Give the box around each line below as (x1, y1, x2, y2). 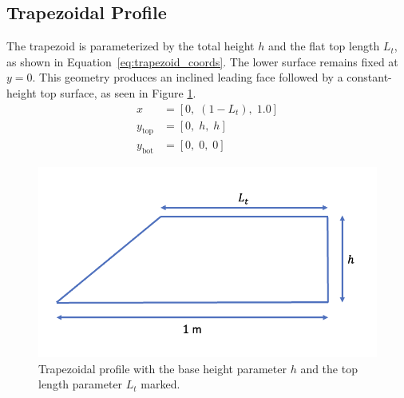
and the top (300, 360, 358, 376)
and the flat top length (267, 38, 380, 54)
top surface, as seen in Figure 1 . (40, 84, 196, 101)
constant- (347, 69, 392, 86)
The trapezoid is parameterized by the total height (6, 38, 255, 54)
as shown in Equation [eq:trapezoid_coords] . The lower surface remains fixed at (6, 53, 398, 70)
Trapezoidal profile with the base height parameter (38, 360, 287, 376)
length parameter (38, 376, 123, 392)
